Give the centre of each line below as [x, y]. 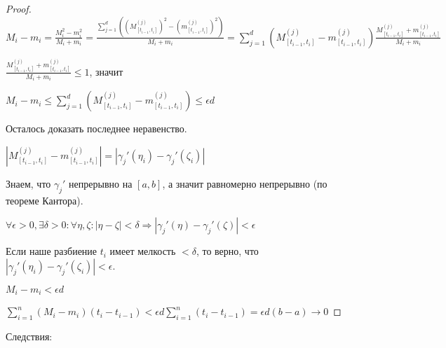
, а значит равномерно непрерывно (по [245, 183]
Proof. [19, 8]
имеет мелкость [143, 251]
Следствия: [29, 336]
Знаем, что [28, 183]
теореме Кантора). [45, 200]
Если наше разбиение [52, 251]
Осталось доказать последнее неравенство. [96, 128]
